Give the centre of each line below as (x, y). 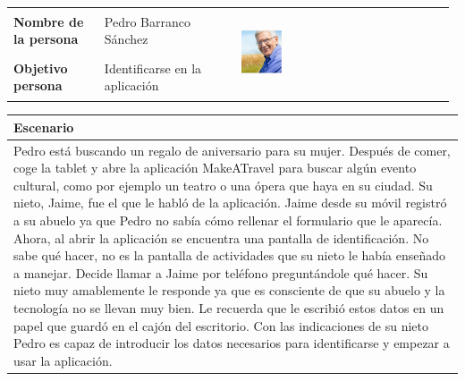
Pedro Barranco (148, 21)
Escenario (44, 127)
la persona (46, 39)
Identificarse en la (153, 68)
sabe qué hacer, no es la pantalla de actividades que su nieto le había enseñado (230, 255)
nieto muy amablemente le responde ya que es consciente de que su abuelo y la (229, 290)
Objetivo (41, 68)
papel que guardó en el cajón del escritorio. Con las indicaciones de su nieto (221, 325)
